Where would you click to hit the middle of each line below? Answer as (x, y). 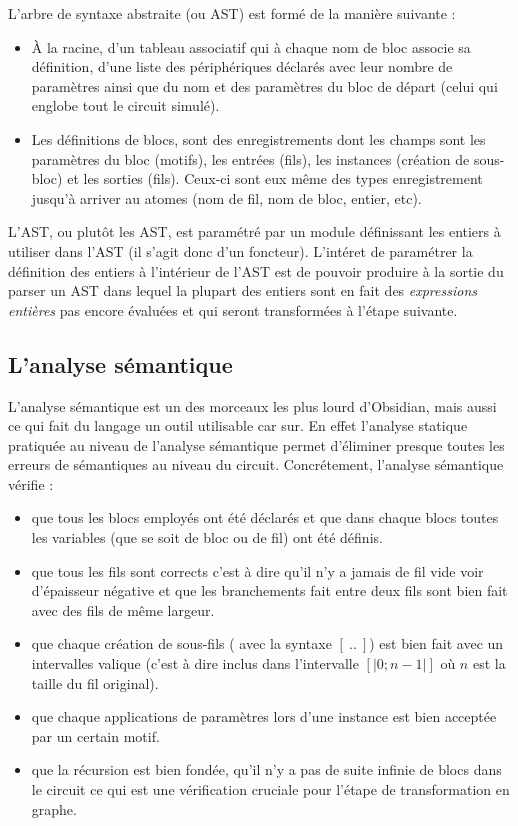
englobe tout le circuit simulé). (125, 105)
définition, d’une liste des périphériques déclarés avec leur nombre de (242, 66)
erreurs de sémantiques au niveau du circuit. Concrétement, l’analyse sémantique (256, 464)
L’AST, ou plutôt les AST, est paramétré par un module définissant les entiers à (254, 231)
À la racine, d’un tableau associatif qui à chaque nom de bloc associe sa (251, 46)
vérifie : (31, 483)
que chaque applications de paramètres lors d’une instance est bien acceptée (264, 716)
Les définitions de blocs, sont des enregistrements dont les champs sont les (258, 138)
